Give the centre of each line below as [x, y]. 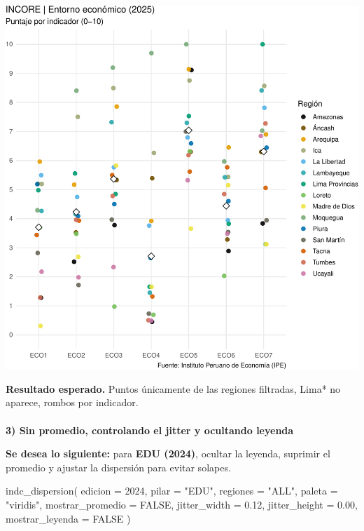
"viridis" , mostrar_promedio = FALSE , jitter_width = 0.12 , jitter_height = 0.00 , [182, 504]
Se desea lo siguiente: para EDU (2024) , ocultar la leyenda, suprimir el [168, 453]
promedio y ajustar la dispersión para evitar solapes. [118, 467]
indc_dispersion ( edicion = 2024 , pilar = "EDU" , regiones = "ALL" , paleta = [172, 491]
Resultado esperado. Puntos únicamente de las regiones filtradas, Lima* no [173, 388]
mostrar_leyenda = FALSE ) [68, 518]
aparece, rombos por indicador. [72, 402]
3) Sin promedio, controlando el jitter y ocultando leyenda [150, 430]
